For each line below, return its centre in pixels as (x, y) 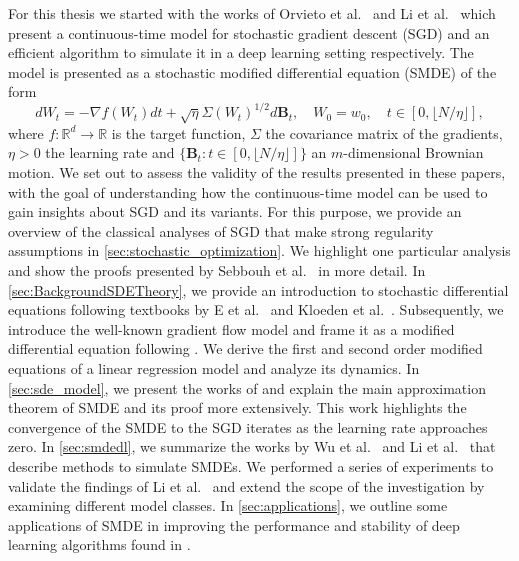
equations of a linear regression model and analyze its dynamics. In (214, 367)
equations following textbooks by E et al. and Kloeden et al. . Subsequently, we (256, 309)
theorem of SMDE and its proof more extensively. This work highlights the (237, 407)
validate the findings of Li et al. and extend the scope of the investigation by (246, 485)
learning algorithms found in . (99, 544)
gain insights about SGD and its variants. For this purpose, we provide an (235, 211)
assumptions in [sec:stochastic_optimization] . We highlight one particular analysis (259, 250)
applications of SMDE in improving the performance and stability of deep (234, 524)
